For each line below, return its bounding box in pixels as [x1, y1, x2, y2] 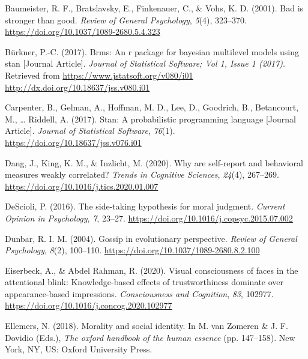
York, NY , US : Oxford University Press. [5, 343, 152, 355]
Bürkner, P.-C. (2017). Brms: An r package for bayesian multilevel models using [5, 45, 299, 58]
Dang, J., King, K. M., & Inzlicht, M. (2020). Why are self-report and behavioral [5, 156, 303, 169]
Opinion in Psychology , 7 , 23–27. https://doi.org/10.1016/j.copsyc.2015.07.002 [5, 211, 293, 224]
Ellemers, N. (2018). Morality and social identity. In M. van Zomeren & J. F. [5, 319, 288, 332]
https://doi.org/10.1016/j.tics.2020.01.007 [5, 179, 159, 192]
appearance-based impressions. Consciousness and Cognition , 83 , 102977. [5, 287, 274, 300]
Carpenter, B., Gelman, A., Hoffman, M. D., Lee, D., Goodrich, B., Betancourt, [5, 101, 299, 113]
